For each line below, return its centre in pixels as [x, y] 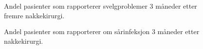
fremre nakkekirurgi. [34, 15]
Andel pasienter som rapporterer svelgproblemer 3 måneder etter [101, 6]
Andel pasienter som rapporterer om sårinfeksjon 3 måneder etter [102, 31]
